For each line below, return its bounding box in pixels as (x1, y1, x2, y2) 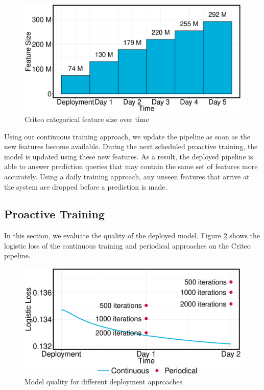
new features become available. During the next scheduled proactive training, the (4, 141, 258, 152)
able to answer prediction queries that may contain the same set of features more (4, 161, 258, 172)
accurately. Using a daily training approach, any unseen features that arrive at (4, 171, 250, 181)
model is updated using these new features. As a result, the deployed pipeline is (4, 151, 253, 161)
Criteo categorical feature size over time (25, 113, 149, 124)
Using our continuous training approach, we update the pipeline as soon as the (4, 131, 250, 141)
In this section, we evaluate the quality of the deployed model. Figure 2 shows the (4, 230, 260, 241)
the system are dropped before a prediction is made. (4, 181, 167, 192)
